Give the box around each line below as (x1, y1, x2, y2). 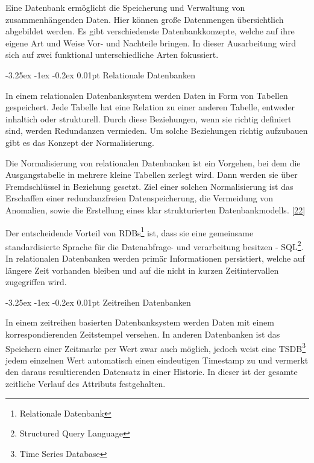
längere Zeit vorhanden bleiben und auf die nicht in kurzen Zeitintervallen (5, 263, 279, 276)
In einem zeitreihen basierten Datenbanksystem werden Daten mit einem (5, 316, 274, 329)
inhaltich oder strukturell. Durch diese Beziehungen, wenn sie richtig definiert (5, 112, 292, 125)
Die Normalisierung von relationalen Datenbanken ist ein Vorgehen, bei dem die (5, 156, 301, 169)
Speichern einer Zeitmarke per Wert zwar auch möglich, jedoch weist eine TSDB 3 (5, 340, 306, 354)
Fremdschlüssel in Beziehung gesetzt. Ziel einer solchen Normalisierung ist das (5, 180, 294, 192)
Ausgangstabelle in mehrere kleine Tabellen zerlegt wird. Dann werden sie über (5, 168, 298, 181)
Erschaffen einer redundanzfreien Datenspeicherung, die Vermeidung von (5, 192, 274, 204)
